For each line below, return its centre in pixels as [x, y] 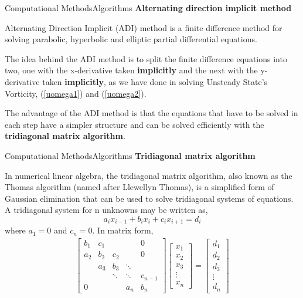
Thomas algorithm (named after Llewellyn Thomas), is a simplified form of [139, 187]
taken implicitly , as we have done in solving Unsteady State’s [155, 81]
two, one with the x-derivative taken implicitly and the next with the [131, 70]
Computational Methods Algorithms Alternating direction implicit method [148, 8]
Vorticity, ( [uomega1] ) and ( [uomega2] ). [76, 93]
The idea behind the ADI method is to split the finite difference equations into [146, 58]
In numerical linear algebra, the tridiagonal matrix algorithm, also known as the [149, 175]
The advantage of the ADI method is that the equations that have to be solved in [151, 113]
